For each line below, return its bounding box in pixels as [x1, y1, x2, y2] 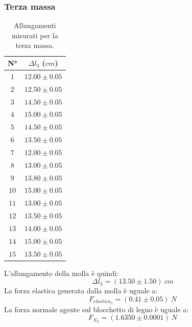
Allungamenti [14, 20, 56, 31]
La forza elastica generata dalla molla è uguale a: [4, 285, 158, 296]
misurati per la [11, 30, 58, 40]
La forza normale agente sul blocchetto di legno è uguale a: [4, 304, 189, 314]
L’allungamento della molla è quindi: [4, 267, 119, 278]
